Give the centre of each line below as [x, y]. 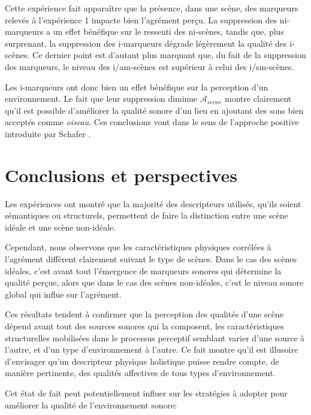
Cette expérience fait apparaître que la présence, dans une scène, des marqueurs [152, 8]
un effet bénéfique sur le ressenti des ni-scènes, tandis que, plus [168, 31]
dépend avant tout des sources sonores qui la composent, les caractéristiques [144, 326]
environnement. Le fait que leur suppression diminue [101, 99]
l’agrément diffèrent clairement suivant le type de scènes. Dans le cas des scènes [151, 259]
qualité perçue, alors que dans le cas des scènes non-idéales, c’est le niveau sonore [154, 282]
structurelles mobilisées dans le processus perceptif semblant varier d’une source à [155, 337]
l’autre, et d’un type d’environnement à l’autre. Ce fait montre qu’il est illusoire [152, 349]
